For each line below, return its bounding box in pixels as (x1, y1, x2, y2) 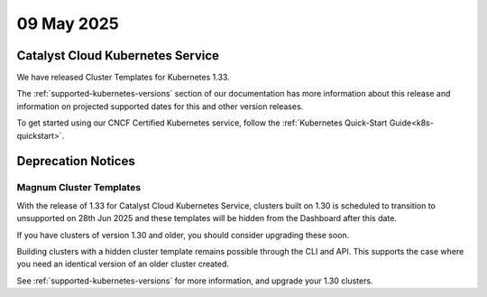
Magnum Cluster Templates (16, 181, 142, 194)
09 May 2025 (16, 14, 119, 33)
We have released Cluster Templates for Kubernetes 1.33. (16, 72, 230, 83)
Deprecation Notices (16, 153, 135, 169)
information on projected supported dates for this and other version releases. (16, 100, 304, 112)
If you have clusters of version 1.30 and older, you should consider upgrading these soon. (16, 229, 350, 240)
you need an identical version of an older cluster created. (16, 258, 230, 270)
